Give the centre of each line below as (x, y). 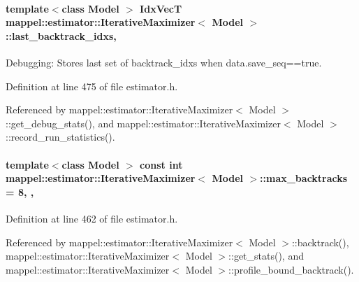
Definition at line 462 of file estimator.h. (92, 218)
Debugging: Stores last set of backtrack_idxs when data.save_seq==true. (164, 62)
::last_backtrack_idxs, (61, 35)
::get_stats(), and (266, 256)
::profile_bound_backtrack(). (291, 269)
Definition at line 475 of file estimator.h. (92, 86)
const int (161, 164)
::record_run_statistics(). (60, 137)
